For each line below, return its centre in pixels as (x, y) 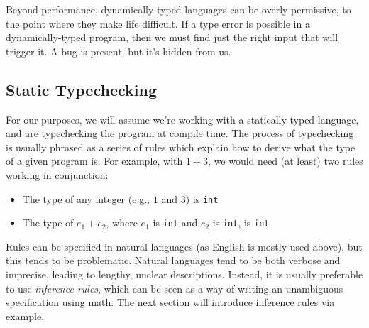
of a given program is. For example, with (94, 161)
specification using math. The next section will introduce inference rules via (170, 302)
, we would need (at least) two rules (286, 161)
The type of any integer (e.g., (86, 198)
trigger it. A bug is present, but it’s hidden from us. (119, 51)
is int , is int (241, 223)
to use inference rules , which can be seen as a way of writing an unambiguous (175, 288)
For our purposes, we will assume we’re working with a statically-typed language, (182, 119)
